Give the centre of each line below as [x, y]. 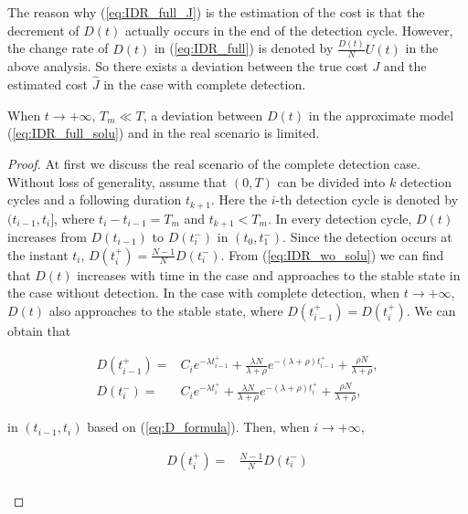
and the [405, 66]
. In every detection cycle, [340, 218]
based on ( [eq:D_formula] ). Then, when [198, 427]
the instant [38, 254]
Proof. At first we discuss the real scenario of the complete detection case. [214, 163]
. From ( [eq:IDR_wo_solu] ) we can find [332, 254]
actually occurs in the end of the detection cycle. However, [289, 30]
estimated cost [48, 84]
